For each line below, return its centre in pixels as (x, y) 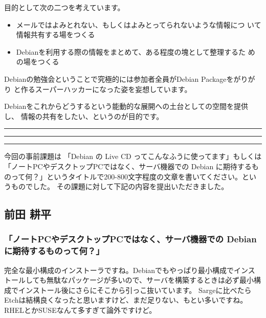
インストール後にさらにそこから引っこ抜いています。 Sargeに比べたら (135, 290)
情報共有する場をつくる (56, 35)
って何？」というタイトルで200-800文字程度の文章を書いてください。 (127, 176)
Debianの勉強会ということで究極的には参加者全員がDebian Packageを (119, 78)
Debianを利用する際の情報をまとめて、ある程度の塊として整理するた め (136, 51)
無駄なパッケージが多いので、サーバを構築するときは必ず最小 (150, 280)
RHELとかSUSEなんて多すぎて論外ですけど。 (80, 310)
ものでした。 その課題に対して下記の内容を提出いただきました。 (120, 186)
